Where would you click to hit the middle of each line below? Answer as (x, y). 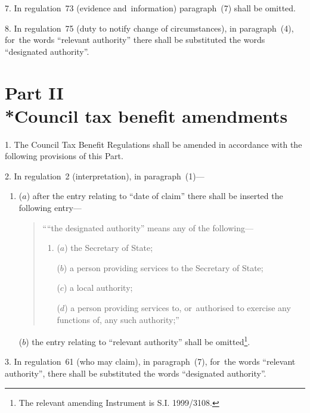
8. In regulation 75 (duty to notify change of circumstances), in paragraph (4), (149, 28)
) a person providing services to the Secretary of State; (163, 267)
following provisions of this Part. (64, 156)
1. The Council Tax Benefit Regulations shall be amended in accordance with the (154, 144)
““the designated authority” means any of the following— (148, 227)
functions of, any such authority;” (118, 319)
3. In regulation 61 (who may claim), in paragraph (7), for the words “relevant (150, 361)
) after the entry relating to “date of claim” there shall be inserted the (155, 196)
